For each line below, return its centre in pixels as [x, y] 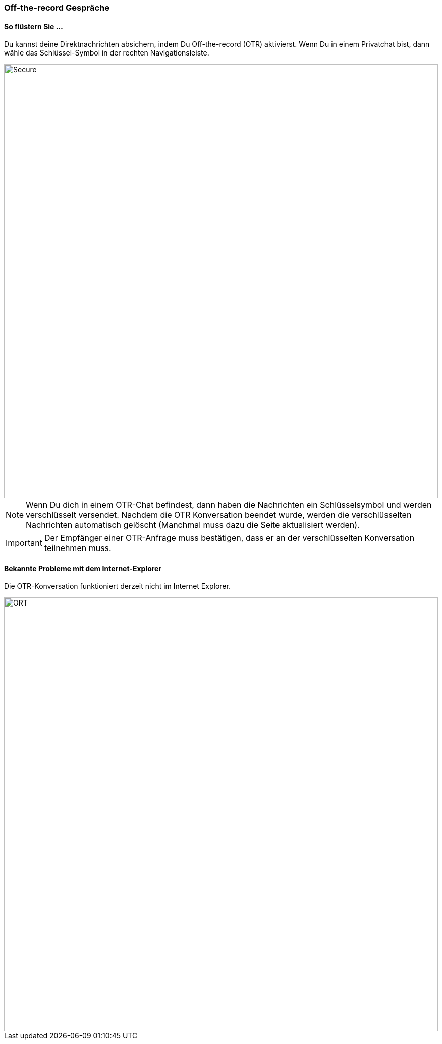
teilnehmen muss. [78, 548]
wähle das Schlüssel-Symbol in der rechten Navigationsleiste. [107, 53]
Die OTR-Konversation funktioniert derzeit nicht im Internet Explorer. [117, 586]
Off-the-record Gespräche [57, 8]
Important [24, 543]
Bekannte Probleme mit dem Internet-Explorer [83, 568]
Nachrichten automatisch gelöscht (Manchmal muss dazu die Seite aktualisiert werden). [193, 525]
